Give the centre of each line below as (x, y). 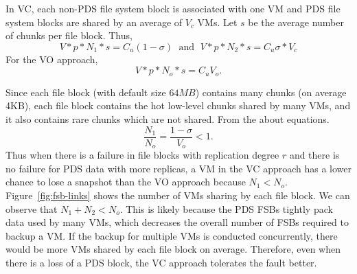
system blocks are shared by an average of (94, 22)
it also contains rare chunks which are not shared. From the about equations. (168, 119)
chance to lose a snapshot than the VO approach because (126, 182)
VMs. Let (217, 22)
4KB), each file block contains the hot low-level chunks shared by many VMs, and (178, 105)
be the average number (296, 22)
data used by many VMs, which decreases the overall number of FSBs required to (177, 222)
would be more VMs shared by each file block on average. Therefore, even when (173, 249)
